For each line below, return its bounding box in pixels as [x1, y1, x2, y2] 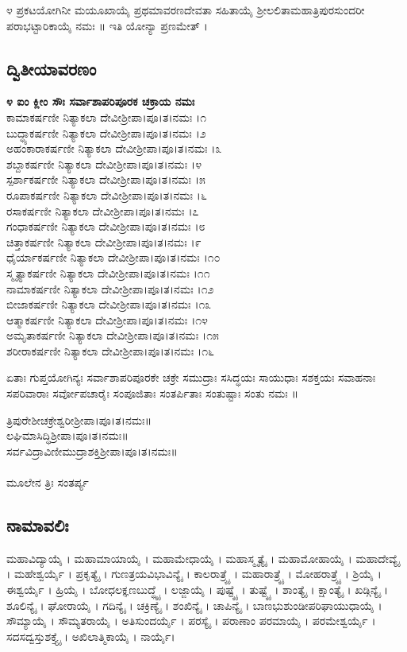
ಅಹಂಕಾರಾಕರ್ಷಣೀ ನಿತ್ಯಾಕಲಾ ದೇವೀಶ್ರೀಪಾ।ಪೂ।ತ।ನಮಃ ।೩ [6, 140, 222, 157]
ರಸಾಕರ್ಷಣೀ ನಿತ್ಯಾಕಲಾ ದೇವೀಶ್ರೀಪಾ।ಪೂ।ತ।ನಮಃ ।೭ [6, 202, 199, 219]
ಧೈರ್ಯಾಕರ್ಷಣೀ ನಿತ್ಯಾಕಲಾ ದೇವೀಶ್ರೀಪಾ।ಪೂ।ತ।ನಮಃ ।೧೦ [6, 249, 221, 266]
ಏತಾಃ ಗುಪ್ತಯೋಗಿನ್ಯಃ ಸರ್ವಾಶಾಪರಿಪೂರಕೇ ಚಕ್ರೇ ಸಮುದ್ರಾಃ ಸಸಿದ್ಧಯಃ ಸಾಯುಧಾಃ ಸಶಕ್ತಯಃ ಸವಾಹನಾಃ [6, 369, 376, 386]
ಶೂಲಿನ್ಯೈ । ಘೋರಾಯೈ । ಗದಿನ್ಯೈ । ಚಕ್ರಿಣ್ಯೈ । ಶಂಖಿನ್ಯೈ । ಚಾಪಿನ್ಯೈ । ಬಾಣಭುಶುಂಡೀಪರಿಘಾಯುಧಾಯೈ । [6, 596, 382, 613]
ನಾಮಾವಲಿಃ [6, 513, 69, 538]
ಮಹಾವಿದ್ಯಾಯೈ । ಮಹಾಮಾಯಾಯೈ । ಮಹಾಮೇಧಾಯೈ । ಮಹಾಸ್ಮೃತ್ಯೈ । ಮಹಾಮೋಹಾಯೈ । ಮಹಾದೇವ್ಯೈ [6, 549, 400, 566]
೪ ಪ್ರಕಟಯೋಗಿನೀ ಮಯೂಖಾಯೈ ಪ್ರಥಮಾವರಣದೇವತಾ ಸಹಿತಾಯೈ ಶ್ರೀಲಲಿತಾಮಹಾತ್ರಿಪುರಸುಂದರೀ [6, 2, 365, 17]
